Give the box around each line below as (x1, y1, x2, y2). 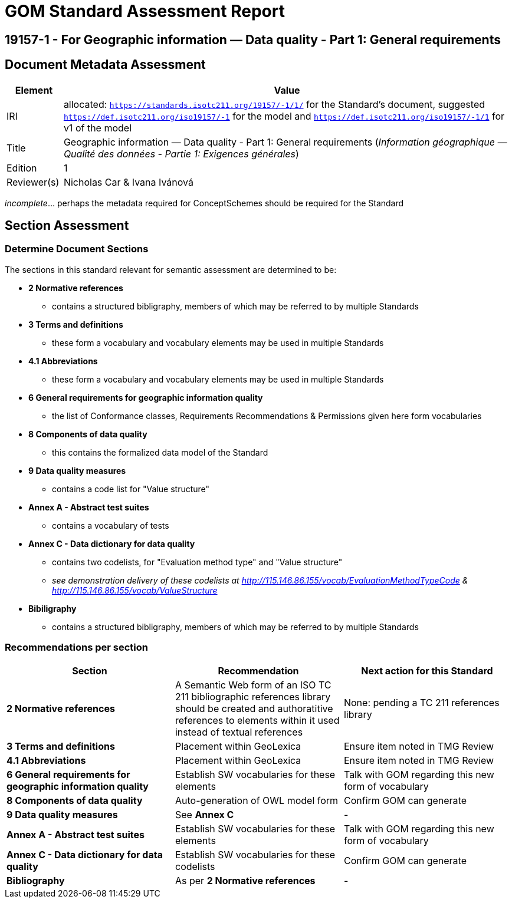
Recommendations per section (5, 641, 148, 654)
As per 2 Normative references (175, 874, 316, 886)
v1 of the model (63, 121, 132, 134)
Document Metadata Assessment (5, 57, 206, 72)
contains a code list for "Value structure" (52, 483, 210, 494)
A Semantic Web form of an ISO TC (175, 678, 332, 691)
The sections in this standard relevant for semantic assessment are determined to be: (5, 264, 337, 275)
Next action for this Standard (361, 664, 493, 677)
